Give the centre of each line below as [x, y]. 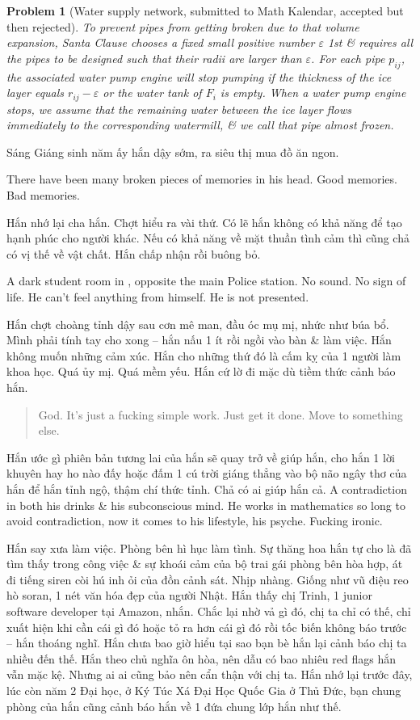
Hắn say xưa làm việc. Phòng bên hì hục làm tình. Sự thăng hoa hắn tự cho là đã [209, 547]
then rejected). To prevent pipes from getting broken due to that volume [183, 26]
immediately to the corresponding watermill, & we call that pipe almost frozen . [200, 125]
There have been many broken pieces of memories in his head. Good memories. [202, 179]
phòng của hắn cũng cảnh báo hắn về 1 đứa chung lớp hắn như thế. [174, 706]
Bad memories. [43, 195]
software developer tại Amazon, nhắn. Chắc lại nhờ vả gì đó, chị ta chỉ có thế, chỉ [209, 611]
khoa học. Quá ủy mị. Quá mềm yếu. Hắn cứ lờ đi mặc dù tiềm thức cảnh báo [201, 371]
